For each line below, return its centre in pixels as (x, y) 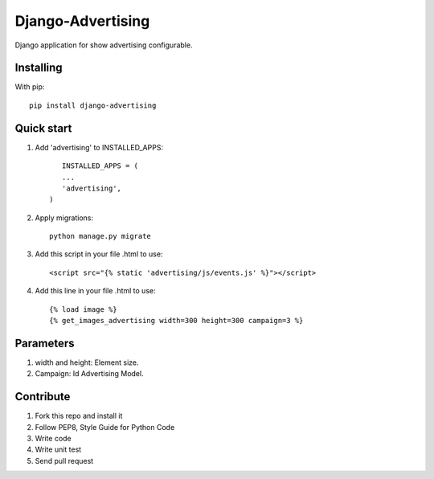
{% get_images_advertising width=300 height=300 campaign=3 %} (176, 321)
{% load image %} (83, 309)
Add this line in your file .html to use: (95, 291)
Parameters (45, 343)
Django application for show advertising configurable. (104, 45)
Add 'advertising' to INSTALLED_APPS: (99, 147)
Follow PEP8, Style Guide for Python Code (105, 427)
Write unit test (58, 449)
